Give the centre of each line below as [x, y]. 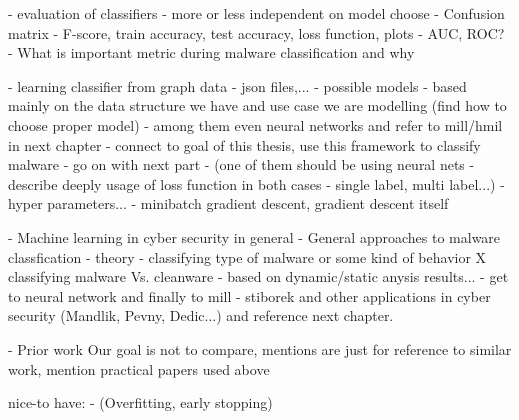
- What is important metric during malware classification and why [211, 52]
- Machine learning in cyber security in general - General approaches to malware [254, 236]
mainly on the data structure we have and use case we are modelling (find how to [257, 105]
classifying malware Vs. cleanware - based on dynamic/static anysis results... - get [258, 276]
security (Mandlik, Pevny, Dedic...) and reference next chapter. [201, 315]
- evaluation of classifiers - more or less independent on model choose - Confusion [256, 13]
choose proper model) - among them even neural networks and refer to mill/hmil [255, 124]
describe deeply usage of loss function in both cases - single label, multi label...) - [256, 183]
